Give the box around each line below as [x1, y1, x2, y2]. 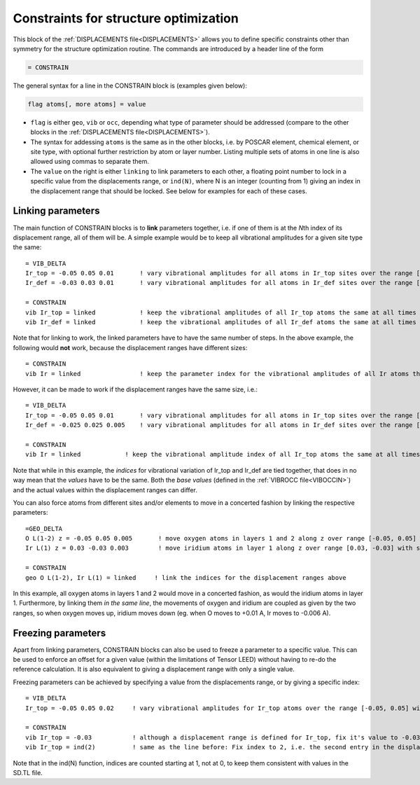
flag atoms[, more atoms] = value [27, 100, 146, 108]
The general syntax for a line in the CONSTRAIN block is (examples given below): [13, 81, 248, 90]
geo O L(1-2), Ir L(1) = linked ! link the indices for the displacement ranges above [25, 574, 346, 581]
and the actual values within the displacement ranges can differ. [13, 485, 197, 494]
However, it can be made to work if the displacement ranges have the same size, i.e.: [13, 385, 258, 394]
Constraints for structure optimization [13, 11, 239, 26]
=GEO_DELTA [25, 525, 63, 532]
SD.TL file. [13, 769, 43, 777]
